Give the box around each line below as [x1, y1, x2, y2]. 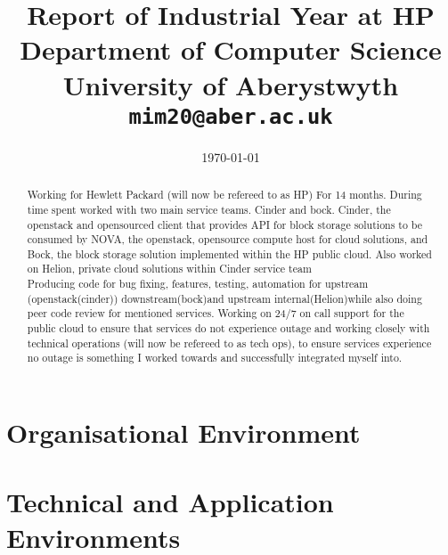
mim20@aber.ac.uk [128, 103, 333, 129]
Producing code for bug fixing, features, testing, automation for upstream [27, 276, 369, 291]
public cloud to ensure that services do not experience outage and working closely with [27, 321, 430, 336]
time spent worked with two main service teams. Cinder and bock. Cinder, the [27, 201, 391, 216]
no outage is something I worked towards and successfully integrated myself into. [27, 350, 403, 365]
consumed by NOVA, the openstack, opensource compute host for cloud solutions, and [27, 232, 428, 247]
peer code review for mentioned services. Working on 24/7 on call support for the [27, 306, 404, 321]
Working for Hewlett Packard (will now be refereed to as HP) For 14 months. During [27, 187, 422, 202]
